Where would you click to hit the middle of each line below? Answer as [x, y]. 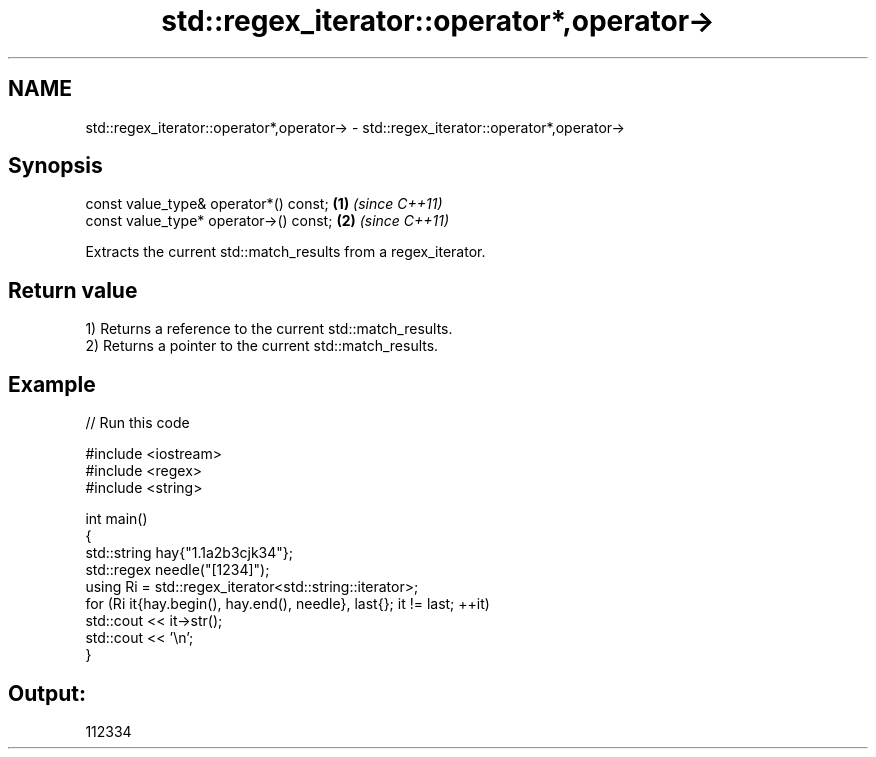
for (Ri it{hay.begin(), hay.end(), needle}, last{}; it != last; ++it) [287, 604]
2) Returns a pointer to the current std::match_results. [262, 346]
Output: [47, 693]
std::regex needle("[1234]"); [177, 570]
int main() [116, 519]
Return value [73, 290]
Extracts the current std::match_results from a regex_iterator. [285, 252]
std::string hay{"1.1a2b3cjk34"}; [189, 553]
